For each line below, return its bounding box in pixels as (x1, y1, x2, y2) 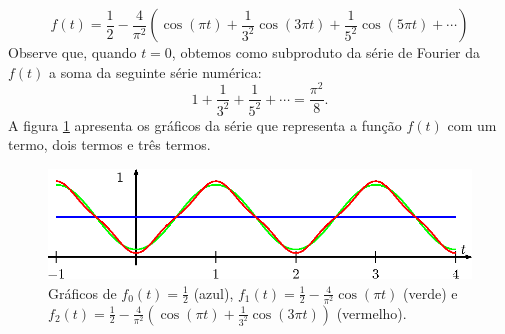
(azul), (193, 282, 234, 303)
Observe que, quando (8, 42, 137, 62)
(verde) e (403, 282, 458, 303)
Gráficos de (48, 282, 117, 303)
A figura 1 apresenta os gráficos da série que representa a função (8, 114, 402, 135)
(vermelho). (336, 302, 407, 323)
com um (447, 114, 497, 135)
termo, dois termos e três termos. (8, 134, 211, 155)
